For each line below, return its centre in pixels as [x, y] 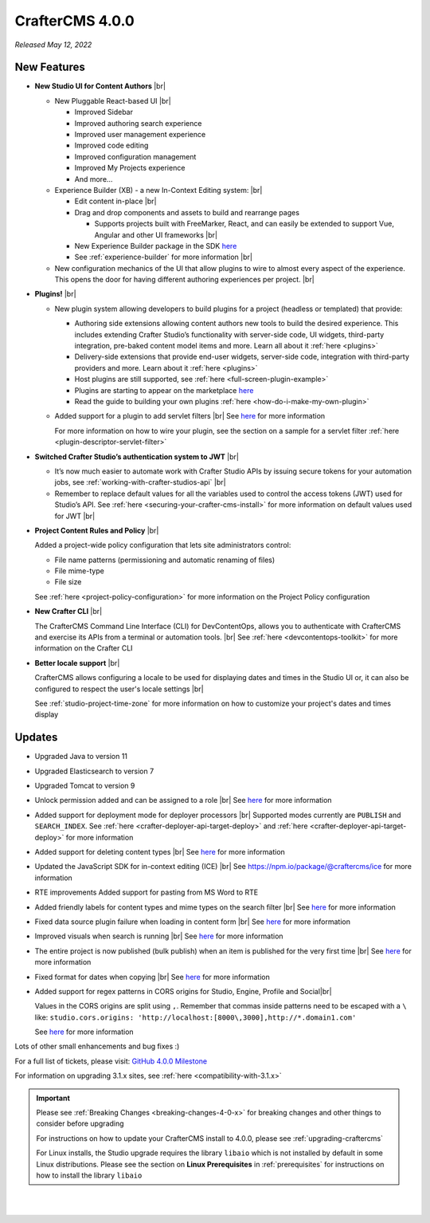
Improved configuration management [135, 156]
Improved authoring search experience [138, 123]
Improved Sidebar [104, 112]
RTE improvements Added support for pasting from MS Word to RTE [147, 892]
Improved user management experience [140, 135]
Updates [36, 737]
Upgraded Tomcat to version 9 [85, 786]
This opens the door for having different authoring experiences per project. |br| [184, 280]
